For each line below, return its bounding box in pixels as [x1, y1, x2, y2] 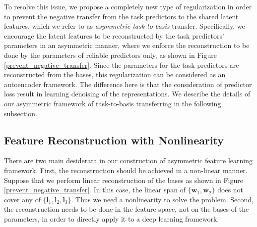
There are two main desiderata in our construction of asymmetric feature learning [4, 155, 253, 166]
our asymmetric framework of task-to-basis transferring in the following [4, 98, 221, 108]
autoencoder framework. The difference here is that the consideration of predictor [4, 79, 252, 89]
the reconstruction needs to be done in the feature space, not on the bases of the [4, 204, 249, 214]
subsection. [4, 108, 38, 118]
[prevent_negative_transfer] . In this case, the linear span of [4, 184, 186, 195]
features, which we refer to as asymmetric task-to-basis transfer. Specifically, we [4, 21, 245, 31]
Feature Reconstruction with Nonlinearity [4, 132, 224, 147]
